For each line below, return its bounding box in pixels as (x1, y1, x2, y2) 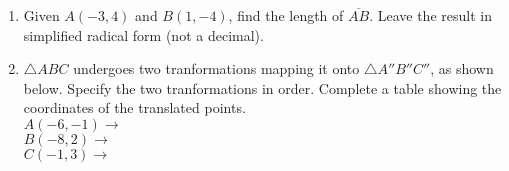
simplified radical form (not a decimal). (23, 24, 264, 45)
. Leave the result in (369, 5, 492, 25)
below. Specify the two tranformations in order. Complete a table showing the (23, 77, 502, 98)
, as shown (430, 58, 494, 79)
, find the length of (228, 5, 344, 25)
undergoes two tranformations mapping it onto (73, 58, 360, 79)
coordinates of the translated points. (23, 97, 246, 118)
